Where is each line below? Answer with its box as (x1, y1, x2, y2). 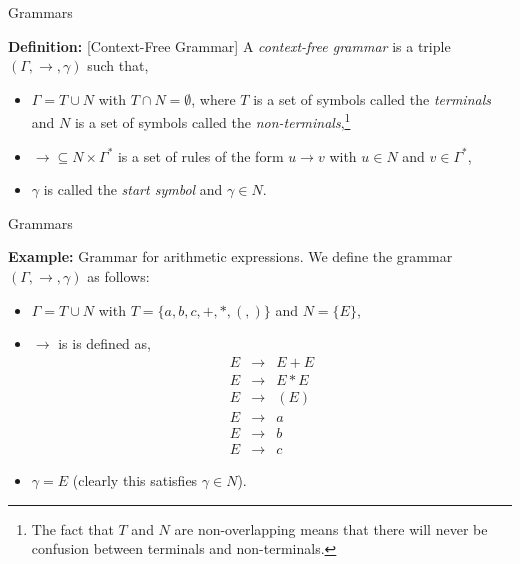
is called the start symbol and (43, 179, 223, 200)
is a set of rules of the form (117, 145, 284, 166)
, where (191, 88, 236, 109)
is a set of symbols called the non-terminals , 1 (74, 109, 351, 133)
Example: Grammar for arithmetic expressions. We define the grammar (8, 246, 453, 267)
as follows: (87, 266, 150, 286)
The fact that (31, 518, 114, 539)
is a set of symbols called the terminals (253, 88, 491, 109)
